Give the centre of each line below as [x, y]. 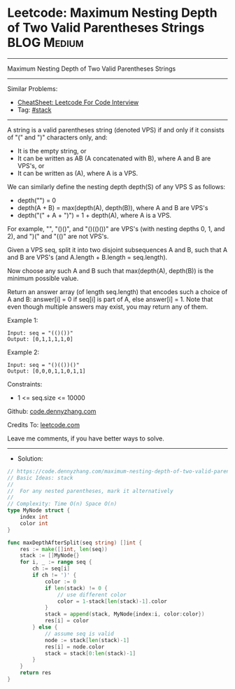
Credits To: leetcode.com [44, 424]
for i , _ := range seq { [56, 562]
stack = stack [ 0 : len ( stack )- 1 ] [90, 653]
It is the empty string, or [52, 151]
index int [34, 517]
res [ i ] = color [67, 621]
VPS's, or [31, 165]
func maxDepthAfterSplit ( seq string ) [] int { [74, 543]
